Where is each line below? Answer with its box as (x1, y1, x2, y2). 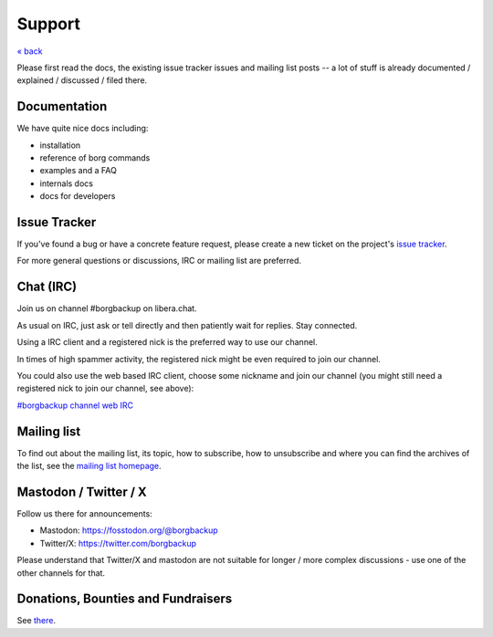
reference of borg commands (39, 152, 151, 163)
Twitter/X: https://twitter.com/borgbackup (39, 538, 196, 548)
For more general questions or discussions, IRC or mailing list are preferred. (16, 256, 301, 266)
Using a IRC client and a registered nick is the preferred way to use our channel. (16, 337, 319, 348)
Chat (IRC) (16, 279, 78, 295)
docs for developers (39, 191, 116, 202)
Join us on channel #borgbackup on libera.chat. (16, 303, 197, 314)
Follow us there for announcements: (16, 507, 152, 519)
